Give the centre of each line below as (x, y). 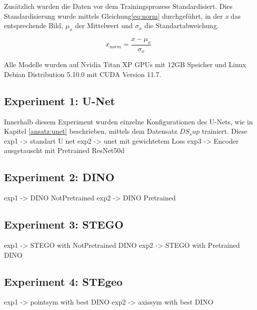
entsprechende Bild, (34, 25)
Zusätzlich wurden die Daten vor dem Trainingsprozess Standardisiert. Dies (118, 6)
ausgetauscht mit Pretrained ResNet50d (64, 150)
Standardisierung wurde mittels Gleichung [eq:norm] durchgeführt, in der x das (122, 16)
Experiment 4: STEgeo (63, 281)
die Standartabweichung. (182, 25)
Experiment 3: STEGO (64, 224)
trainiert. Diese (225, 131)
